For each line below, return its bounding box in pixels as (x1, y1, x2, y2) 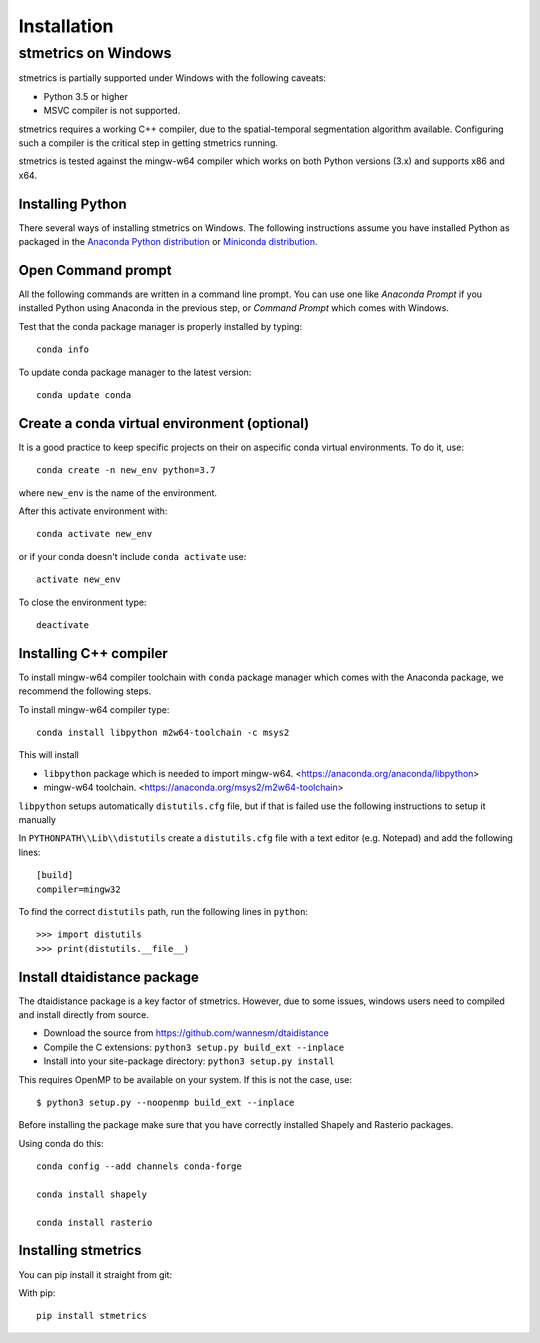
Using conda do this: (18, 1137, 104, 1149)
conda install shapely (36, 1188, 148, 1200)
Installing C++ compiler (18, 645, 169, 662)
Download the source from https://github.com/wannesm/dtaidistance (43, 1027, 329, 1039)
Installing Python (18, 195, 127, 212)
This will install (18, 749, 79, 761)
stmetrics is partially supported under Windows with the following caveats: (18, 72, 327, 84)
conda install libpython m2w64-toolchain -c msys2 (36, 727, 290, 738)
